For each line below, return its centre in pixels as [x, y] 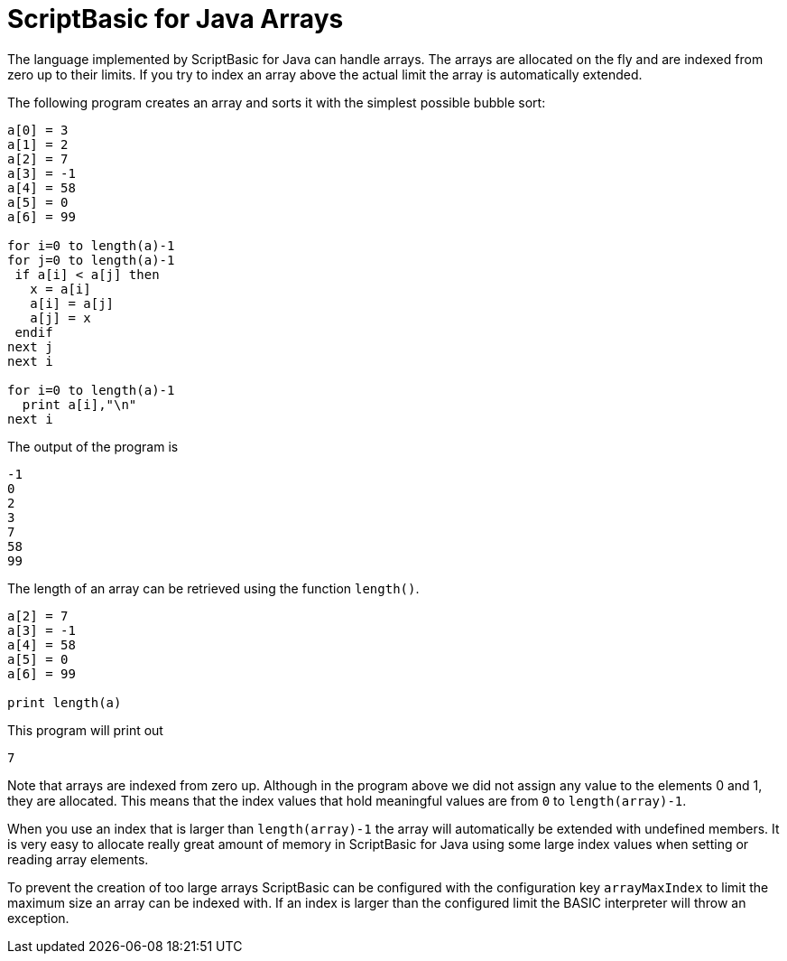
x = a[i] [60, 289]
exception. [38, 918]
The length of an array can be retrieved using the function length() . [213, 588]
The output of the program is [93, 446]
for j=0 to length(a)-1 [91, 260]
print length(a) [65, 702]
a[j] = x [60, 317]
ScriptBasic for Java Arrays [176, 19]
